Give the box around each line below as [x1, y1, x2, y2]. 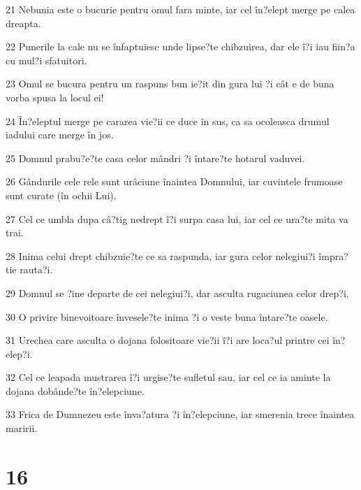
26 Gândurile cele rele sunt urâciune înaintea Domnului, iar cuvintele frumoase [6, 174, 343, 189]
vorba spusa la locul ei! [6, 89, 104, 104]
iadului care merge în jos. [6, 127, 114, 142]
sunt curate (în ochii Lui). [6, 187, 117, 202]
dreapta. [6, 15, 41, 30]
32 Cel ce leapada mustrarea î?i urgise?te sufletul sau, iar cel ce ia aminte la [6, 370, 331, 384]
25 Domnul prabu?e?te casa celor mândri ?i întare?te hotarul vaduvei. [6, 150, 305, 165]
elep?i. [6, 346, 33, 361]
